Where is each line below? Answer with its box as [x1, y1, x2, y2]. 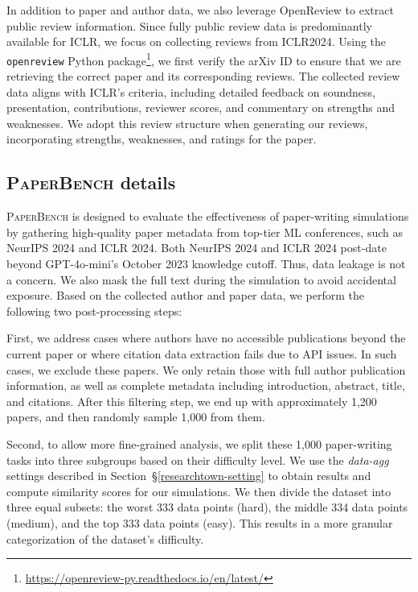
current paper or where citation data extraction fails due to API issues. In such [6, 346, 397, 362]
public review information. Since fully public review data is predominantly [6, 17, 372, 34]
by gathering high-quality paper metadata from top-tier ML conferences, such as [6, 223, 403, 240]
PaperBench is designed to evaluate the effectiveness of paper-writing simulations [6, 208, 409, 225]
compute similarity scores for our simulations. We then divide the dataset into [6, 482, 391, 499]
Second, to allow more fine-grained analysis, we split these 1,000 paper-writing [6, 435, 392, 452]
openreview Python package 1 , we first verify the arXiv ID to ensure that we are [6, 49, 401, 68]
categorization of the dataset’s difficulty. [6, 530, 204, 547]
